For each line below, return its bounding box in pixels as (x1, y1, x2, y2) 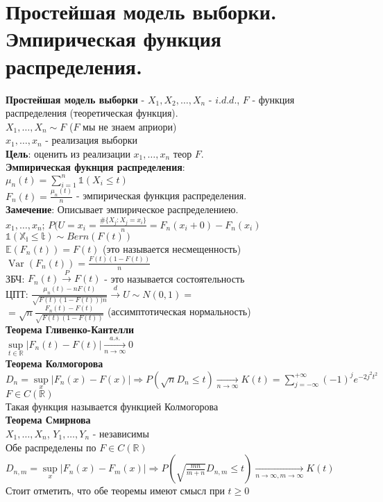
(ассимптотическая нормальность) (107, 304, 251, 319)
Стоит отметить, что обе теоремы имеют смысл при (6, 483, 225, 498)
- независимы (92, 426, 149, 441)
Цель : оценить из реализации (6, 146, 130, 160)
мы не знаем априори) (83, 119, 177, 133)
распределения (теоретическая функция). (6, 106, 178, 120)
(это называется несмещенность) (103, 241, 241, 256)
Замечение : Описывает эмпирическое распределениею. (6, 202, 239, 217)
